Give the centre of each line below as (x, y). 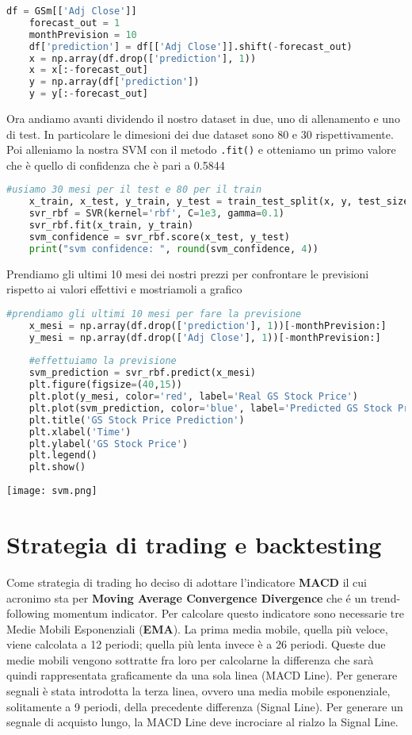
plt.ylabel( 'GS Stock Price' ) (109, 444)
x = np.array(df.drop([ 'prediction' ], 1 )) (143, 58)
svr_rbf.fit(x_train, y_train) (111, 226)
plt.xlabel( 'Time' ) (80, 432)
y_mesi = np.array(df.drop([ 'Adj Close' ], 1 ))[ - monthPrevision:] (205, 337)
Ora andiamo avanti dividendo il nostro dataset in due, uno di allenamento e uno (203, 118)
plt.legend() (63, 456)
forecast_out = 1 (74, 23)
